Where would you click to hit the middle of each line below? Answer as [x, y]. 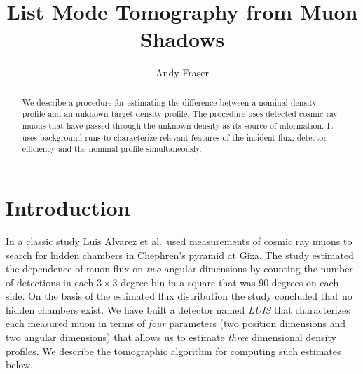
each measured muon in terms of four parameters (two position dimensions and [176, 323]
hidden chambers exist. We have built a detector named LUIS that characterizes [178, 309]
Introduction [68, 207]
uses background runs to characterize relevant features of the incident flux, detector [174, 137]
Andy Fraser [182, 72]
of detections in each [50, 282]
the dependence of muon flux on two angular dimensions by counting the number [179, 269]
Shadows [182, 39]
